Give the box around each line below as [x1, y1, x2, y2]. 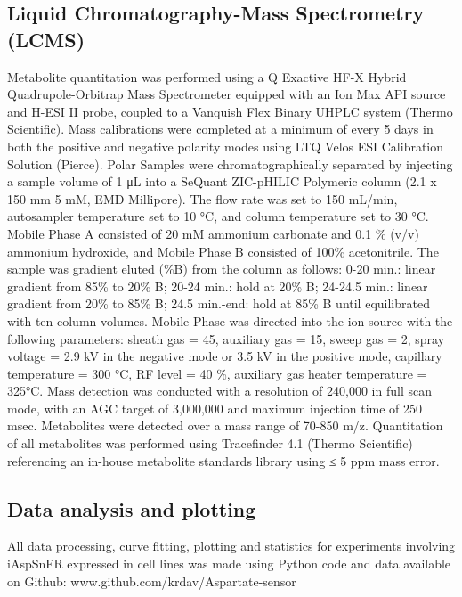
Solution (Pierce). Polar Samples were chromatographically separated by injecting [7, 154, 453, 173]
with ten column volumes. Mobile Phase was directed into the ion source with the [7, 311, 453, 330]
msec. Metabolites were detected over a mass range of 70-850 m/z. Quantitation [7, 416, 443, 435]
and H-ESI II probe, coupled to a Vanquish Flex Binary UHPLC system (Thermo [7, 102, 453, 120]
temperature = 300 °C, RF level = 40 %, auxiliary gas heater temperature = [7, 364, 427, 382]
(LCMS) [7, 25, 85, 53]
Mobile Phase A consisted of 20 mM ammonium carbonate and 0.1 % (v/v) [7, 224, 419, 242]
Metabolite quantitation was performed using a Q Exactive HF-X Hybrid [7, 67, 407, 86]
